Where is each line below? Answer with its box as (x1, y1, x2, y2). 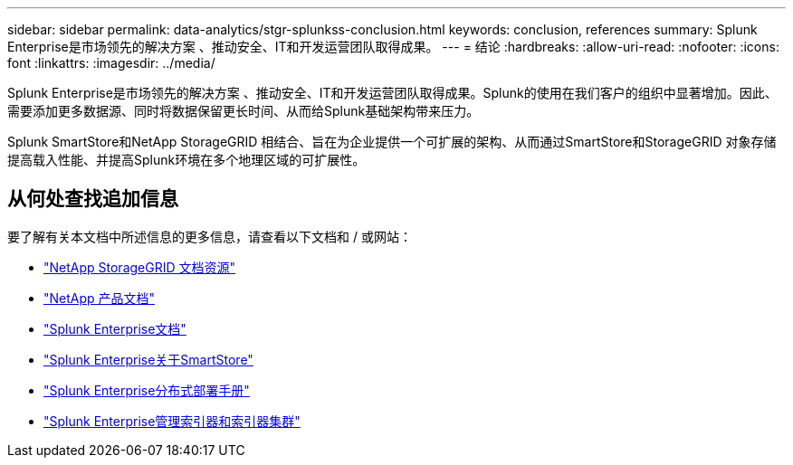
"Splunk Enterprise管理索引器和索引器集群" (43, 413, 301, 429)
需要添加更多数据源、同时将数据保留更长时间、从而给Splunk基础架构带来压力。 (7, 103, 480, 119)
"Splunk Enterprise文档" (43, 320, 186, 337)
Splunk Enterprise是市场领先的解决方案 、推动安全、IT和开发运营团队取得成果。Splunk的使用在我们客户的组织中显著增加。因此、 (7, 85, 778, 100)
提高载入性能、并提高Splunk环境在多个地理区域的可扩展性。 (7, 152, 366, 167)
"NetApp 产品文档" (43, 289, 156, 306)
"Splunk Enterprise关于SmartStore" (43, 351, 253, 367)
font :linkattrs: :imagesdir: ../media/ (7, 55, 215, 71)
